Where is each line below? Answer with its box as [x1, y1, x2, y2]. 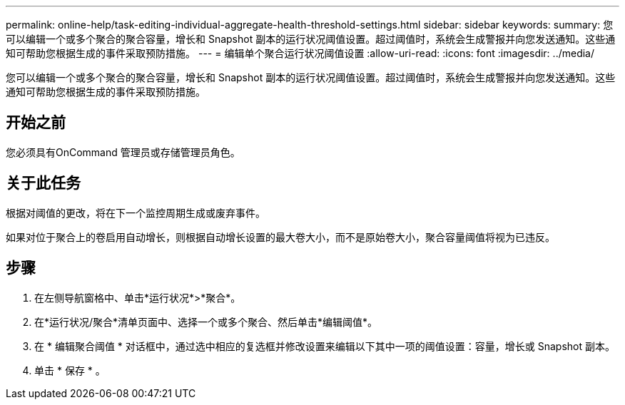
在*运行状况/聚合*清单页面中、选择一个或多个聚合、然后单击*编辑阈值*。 [34, 315, 378, 328]
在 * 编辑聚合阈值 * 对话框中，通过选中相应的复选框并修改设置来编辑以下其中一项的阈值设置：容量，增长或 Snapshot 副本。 [34, 339, 615, 352]
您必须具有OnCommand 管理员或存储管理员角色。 [6, 145, 240, 158]
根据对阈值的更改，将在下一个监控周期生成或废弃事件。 [6, 206, 265, 219]
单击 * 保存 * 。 [34, 364, 106, 376]
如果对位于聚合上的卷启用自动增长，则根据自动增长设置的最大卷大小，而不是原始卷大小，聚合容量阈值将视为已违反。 [6, 230, 555, 243]
